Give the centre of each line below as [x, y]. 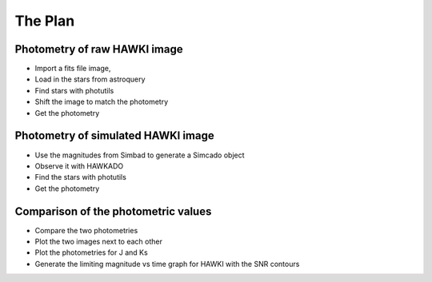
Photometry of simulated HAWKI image [115, 136]
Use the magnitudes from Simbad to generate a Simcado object [140, 155]
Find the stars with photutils [81, 177]
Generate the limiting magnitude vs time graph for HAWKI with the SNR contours [167, 264]
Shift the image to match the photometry [101, 102]
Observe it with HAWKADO [79, 166]
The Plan [45, 21]
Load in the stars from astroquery [90, 79]
